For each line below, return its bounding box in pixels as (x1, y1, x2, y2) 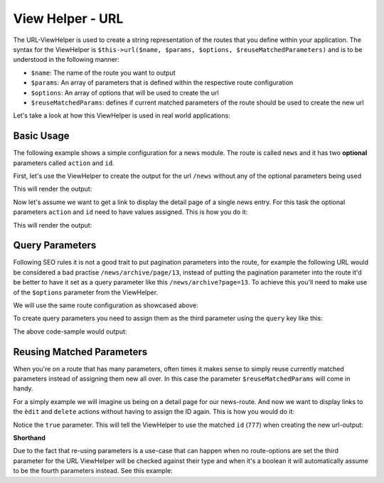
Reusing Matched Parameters (13, 346, 148, 358)
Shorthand (13, 434, 46, 442)
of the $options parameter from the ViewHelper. (13, 288, 159, 297)
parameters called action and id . (13, 159, 114, 167)
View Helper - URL (13, 11, 124, 26)
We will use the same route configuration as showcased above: (13, 301, 198, 309)
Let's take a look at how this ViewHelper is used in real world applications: (13, 111, 230, 120)
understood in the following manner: (13, 55, 120, 64)
